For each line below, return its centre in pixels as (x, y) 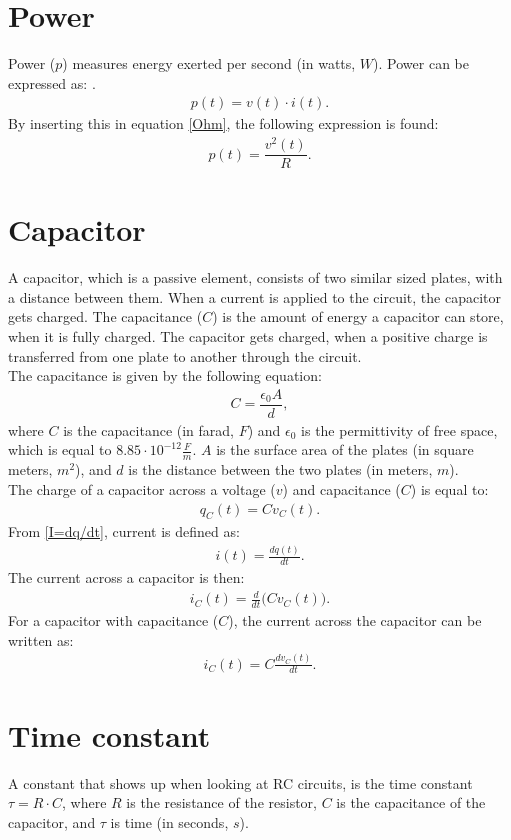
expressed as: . (52, 82)
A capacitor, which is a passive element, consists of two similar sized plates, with (255, 277)
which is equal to (60, 449)
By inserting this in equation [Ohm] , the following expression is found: (223, 123)
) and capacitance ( (341, 488)
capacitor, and (52, 821)
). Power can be (421, 63)
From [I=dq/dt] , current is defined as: (124, 531)
